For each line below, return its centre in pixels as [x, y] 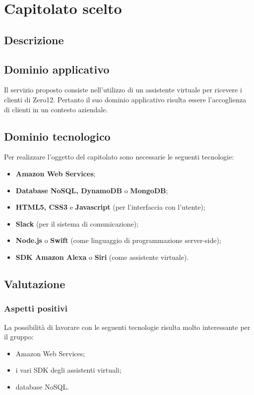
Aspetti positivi [36, 308]
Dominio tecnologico [57, 136]
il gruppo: [19, 337]
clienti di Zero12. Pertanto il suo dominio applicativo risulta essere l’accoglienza [125, 99]
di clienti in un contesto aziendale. [56, 109]
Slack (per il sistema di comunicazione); [77, 223]
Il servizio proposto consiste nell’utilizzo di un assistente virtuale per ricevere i [123, 90]
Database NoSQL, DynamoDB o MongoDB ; [92, 190]
